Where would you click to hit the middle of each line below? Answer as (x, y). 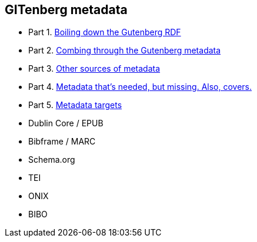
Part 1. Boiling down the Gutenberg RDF (105, 32)
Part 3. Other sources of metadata (94, 69)
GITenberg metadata (66, 10)
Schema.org (52, 160)
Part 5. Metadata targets (75, 105)
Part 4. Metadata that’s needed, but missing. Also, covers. (140, 87)
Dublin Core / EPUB (66, 123)
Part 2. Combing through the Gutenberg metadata (125, 51)
